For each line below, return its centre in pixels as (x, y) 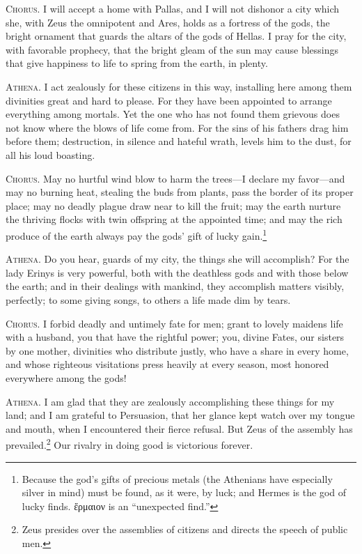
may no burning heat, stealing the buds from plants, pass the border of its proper (180, 192)
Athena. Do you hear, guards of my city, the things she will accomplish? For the (178, 259)
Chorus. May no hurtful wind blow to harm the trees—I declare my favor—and (175, 178)
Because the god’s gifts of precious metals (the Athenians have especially (177, 478)
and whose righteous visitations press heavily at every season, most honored (167, 364)
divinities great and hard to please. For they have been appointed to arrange (169, 100)
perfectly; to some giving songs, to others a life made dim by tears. (148, 299)
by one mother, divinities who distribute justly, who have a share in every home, (177, 350)
